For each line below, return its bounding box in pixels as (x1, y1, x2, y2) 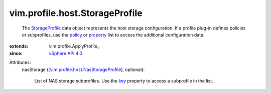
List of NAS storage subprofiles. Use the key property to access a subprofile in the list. (34, 77, 213, 83)
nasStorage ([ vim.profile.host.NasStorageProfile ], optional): (22, 66, 145, 72)
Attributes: (9, 59, 31, 65)
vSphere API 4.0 (49, 50, 83, 56)
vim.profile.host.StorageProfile (9, 7, 143, 18)
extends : (9, 43, 29, 49)
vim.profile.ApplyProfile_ (49, 43, 100, 49)
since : (9, 50, 23, 56)
